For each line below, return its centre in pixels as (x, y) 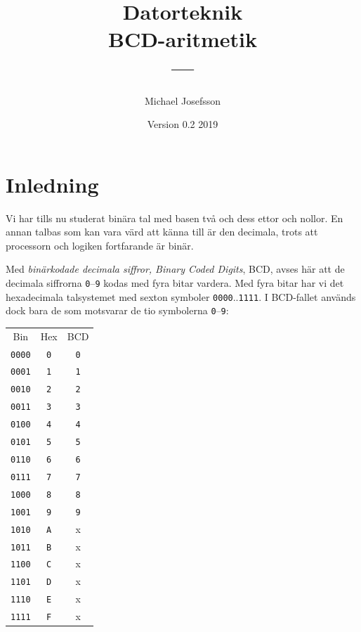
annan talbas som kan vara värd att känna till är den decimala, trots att (162, 232)
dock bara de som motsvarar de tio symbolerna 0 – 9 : (117, 310)
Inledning (52, 184)
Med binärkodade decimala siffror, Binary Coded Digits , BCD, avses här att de (175, 269)
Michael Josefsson (183, 100)
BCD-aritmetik (183, 39)
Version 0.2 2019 (183, 124)
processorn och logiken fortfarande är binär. (100, 245)
